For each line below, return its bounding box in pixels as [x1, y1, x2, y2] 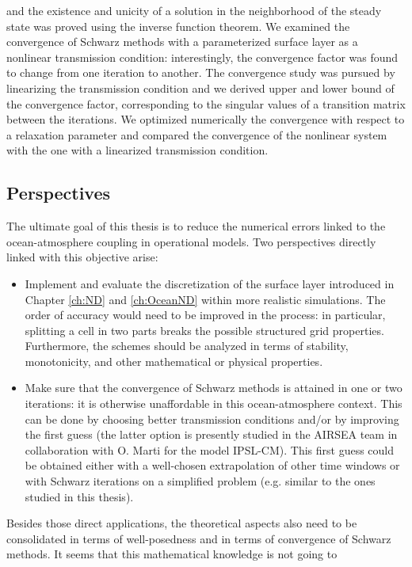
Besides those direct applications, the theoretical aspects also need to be [6, 515, 357, 531]
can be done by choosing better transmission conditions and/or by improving [25, 410, 399, 427]
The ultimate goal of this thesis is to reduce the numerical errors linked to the [6, 218, 386, 234]
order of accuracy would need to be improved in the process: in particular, [25, 306, 386, 323]
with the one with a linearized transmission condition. [6, 142, 269, 158]
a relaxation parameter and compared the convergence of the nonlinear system [6, 126, 387, 143]
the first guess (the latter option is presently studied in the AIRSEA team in [25, 426, 398, 443]
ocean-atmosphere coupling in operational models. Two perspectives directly [6, 233, 376, 249]
